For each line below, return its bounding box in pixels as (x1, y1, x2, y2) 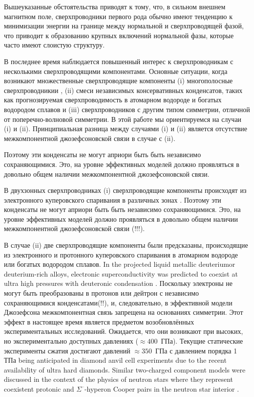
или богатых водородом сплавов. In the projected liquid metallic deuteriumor (4, 259, 235, 269)
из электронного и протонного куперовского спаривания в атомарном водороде (4, 249, 238, 259)
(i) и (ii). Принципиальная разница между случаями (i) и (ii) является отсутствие (4, 123, 248, 134)
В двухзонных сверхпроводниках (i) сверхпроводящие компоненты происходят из (4, 185, 247, 195)
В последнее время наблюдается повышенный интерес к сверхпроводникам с (4, 56, 233, 66)
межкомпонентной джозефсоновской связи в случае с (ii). (4, 133, 175, 143)
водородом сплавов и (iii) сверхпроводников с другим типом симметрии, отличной (4, 104, 250, 114)
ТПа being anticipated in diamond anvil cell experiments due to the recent (4, 355, 227, 365)
